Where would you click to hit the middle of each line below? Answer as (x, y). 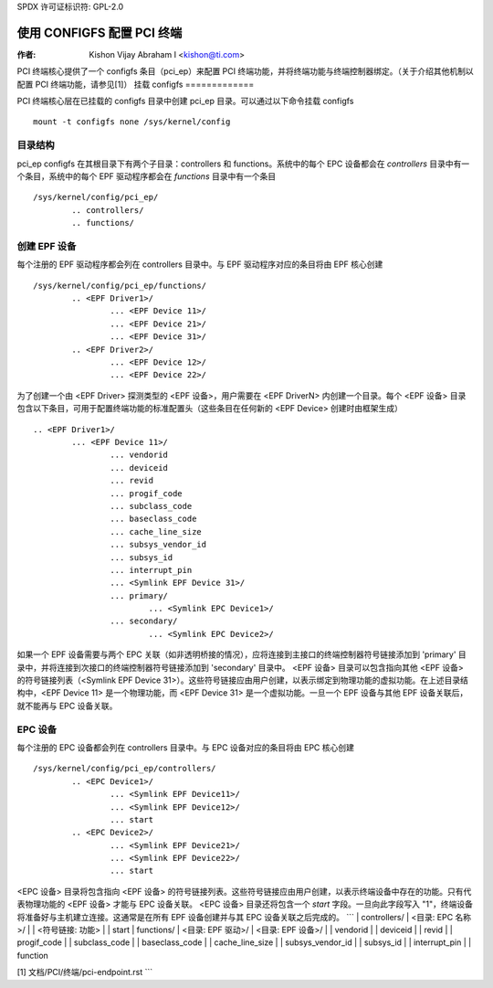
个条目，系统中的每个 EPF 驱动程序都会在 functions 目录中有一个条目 (147, 176)
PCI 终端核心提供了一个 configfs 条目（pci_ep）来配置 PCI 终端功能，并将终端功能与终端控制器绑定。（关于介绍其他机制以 (245, 71)
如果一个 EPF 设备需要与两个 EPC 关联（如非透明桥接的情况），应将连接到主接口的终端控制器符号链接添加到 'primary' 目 (242, 654)
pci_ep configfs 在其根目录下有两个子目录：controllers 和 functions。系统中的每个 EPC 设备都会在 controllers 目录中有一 (243, 164)
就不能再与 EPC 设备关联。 (67, 706)
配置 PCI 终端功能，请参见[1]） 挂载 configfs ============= (136, 84)
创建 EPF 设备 (47, 246)
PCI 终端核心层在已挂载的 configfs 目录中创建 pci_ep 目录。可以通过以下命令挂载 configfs (185, 101)
